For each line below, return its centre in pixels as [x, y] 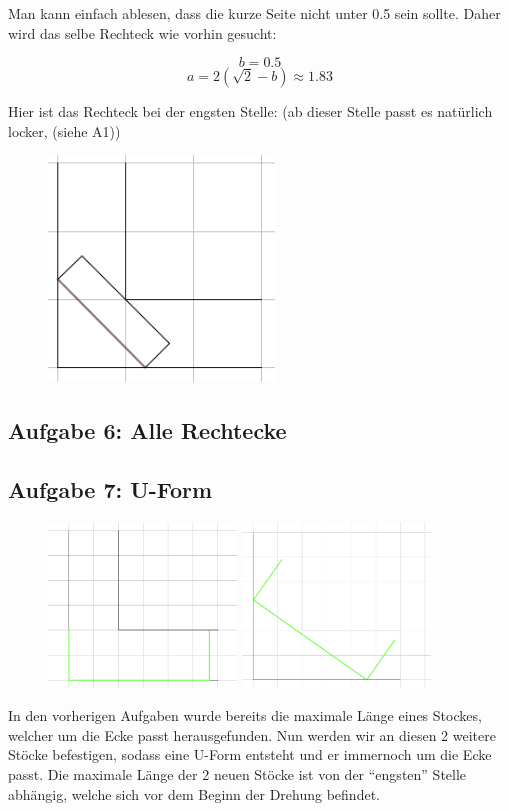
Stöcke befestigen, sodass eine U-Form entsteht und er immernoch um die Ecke [250, 754]
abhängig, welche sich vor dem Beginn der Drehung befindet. [194, 793]
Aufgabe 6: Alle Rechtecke [147, 430]
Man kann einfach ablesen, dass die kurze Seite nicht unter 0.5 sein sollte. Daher [254, 13]
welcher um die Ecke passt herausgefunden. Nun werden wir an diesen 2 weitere [252, 734]
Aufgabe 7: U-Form [110, 488]
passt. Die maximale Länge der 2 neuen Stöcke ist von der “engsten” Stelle [237, 774]
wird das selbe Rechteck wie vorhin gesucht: [142, 32]
